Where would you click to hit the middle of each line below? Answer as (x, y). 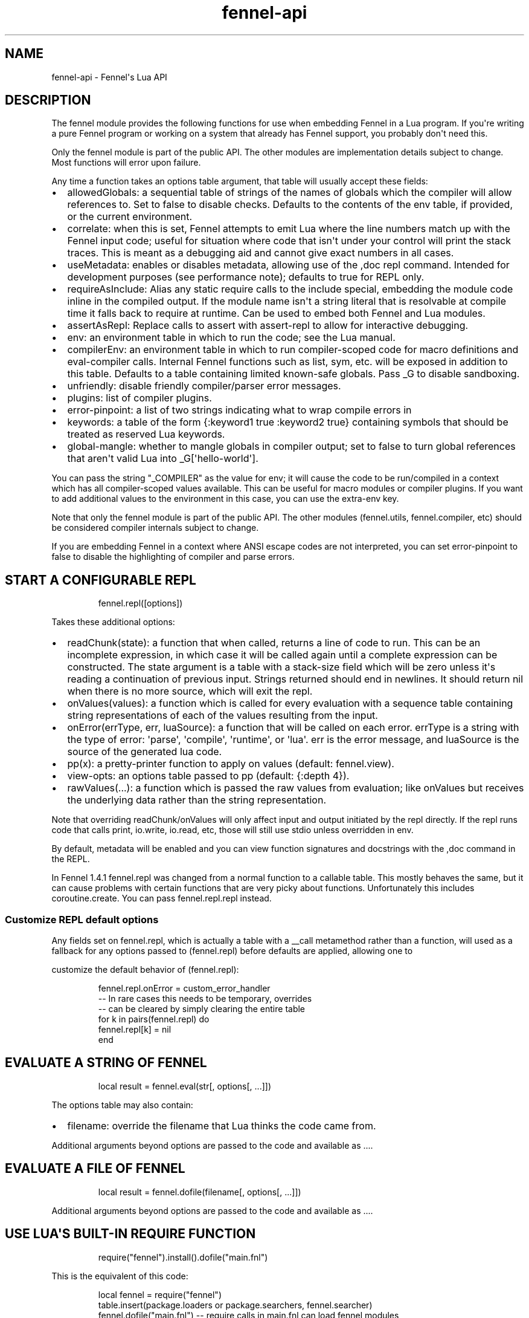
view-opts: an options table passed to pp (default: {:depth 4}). (208, 776)
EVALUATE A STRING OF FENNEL (106, 1063)
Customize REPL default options (82, 919)
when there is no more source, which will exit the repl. (190, 691)
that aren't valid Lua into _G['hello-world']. (163, 459)
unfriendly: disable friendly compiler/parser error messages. (204, 386)
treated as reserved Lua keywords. (146, 434)
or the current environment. (130, 217)
